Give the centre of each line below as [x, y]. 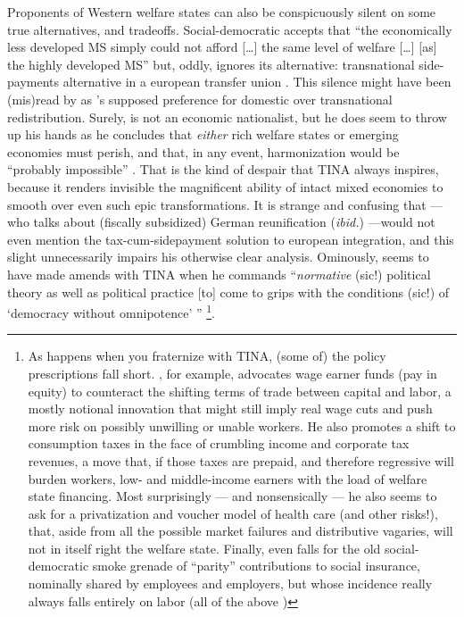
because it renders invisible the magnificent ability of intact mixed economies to [225, 186]
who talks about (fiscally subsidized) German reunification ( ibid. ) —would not [221, 222]
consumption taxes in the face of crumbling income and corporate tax [219, 443]
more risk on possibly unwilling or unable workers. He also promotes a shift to [242, 425]
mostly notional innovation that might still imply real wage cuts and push [230, 409]
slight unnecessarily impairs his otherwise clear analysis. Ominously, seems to [218, 257]
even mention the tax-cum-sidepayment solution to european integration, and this [231, 239]
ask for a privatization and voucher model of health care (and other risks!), [233, 513]
